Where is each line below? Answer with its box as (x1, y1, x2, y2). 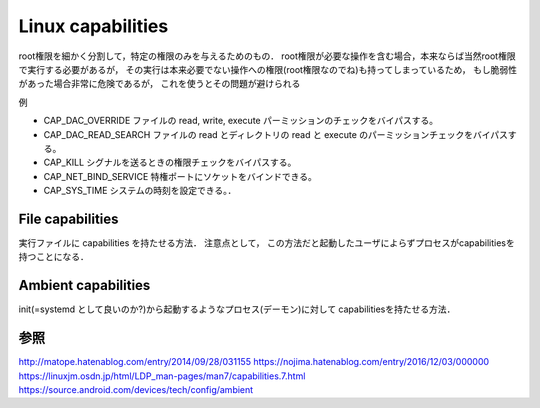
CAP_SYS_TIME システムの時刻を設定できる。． (43, 185, 237, 197)
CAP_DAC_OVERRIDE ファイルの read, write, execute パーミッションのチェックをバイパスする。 (43, 115, 439, 127)
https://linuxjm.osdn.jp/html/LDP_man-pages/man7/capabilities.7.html (18, 370, 306, 382)
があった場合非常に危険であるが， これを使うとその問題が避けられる (18, 78, 301, 90)
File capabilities (18, 210, 119, 227)
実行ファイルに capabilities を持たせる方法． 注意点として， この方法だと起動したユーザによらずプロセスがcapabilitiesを (18, 236, 515, 249)
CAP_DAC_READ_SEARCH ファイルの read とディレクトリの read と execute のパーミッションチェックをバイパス (43, 128, 509, 140)
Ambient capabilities (18, 277, 151, 294)
